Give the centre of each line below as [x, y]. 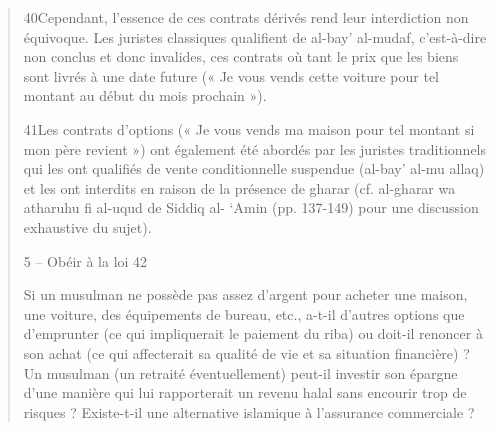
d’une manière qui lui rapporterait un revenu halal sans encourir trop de [245, 392]
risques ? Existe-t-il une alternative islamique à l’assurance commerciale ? [249, 411]
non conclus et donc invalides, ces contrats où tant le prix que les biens [241, 56]
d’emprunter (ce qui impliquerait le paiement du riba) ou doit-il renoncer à [253, 333]
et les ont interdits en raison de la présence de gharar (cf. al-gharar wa [239, 187]
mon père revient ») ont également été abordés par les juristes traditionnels [255, 148]
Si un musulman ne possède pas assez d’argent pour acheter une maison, [245, 294]
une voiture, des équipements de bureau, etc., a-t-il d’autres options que [244, 313]
